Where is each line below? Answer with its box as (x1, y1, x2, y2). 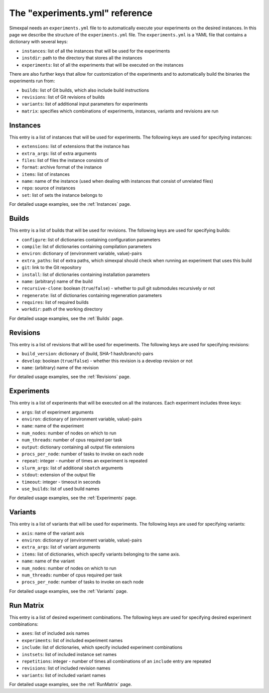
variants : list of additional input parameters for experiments (21, 101, 148, 107)
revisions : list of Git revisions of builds (21, 94, 105, 100)
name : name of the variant (21, 558, 75, 564)
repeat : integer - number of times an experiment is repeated (21, 458, 148, 464)
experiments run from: (9, 78, 55, 84)
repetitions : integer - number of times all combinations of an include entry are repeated (21, 658, 211, 664)
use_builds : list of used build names (21, 486, 100, 492)
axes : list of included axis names (21, 630, 90, 636)
